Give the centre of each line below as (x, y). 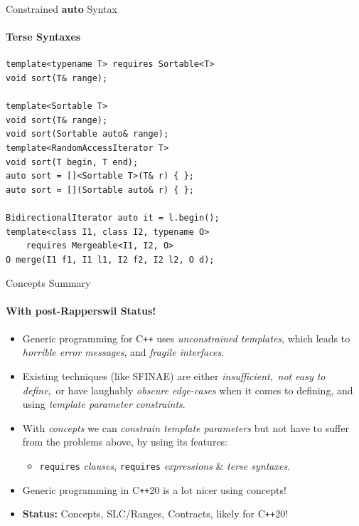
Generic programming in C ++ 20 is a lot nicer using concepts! (154, 489)
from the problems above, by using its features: (125, 442)
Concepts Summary (48, 283)
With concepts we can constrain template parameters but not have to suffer (186, 427)
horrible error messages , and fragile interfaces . (123, 352)
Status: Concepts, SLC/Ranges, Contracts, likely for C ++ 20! (155, 514)
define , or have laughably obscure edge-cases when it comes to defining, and (188, 390)
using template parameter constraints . (104, 404)
